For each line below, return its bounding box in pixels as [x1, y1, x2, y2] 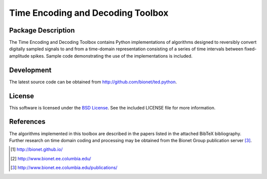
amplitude [9, 53, 30, 59]
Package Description [9, 26, 75, 35]
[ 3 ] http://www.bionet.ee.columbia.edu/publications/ [10, 165, 118, 171]
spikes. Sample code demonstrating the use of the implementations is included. [30, 53, 193, 59]
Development [9, 66, 52, 74]
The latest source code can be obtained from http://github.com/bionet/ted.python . [9, 79, 178, 85]
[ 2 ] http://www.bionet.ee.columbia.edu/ [10, 155, 91, 161]
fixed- [244, 46, 257, 52]
